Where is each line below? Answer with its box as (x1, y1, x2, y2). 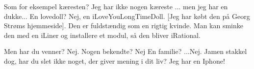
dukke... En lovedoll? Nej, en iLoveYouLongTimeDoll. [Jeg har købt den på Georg (4, 11, 250, 21)
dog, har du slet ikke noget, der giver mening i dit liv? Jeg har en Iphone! (4, 55, 225, 66)
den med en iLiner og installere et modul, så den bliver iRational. (4, 30, 201, 40)
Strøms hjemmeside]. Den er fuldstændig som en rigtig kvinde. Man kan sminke (4, 20, 243, 31)
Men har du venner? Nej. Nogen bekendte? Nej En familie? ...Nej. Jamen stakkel (4, 46, 247, 56)
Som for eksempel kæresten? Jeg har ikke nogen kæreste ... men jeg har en (4, 1, 228, 11)
